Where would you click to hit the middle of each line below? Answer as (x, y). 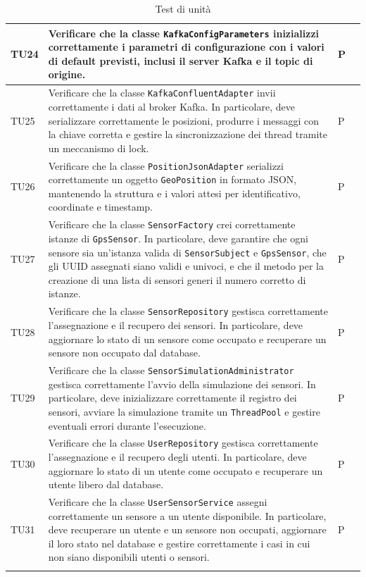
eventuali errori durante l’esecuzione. (127, 425)
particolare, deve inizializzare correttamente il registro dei (172, 398)
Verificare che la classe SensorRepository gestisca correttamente (188, 311)
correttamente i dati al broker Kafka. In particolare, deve (171, 106)
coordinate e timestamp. (100, 207)
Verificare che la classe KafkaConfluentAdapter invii (162, 93)
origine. (67, 74)
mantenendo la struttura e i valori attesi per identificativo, (174, 193)
